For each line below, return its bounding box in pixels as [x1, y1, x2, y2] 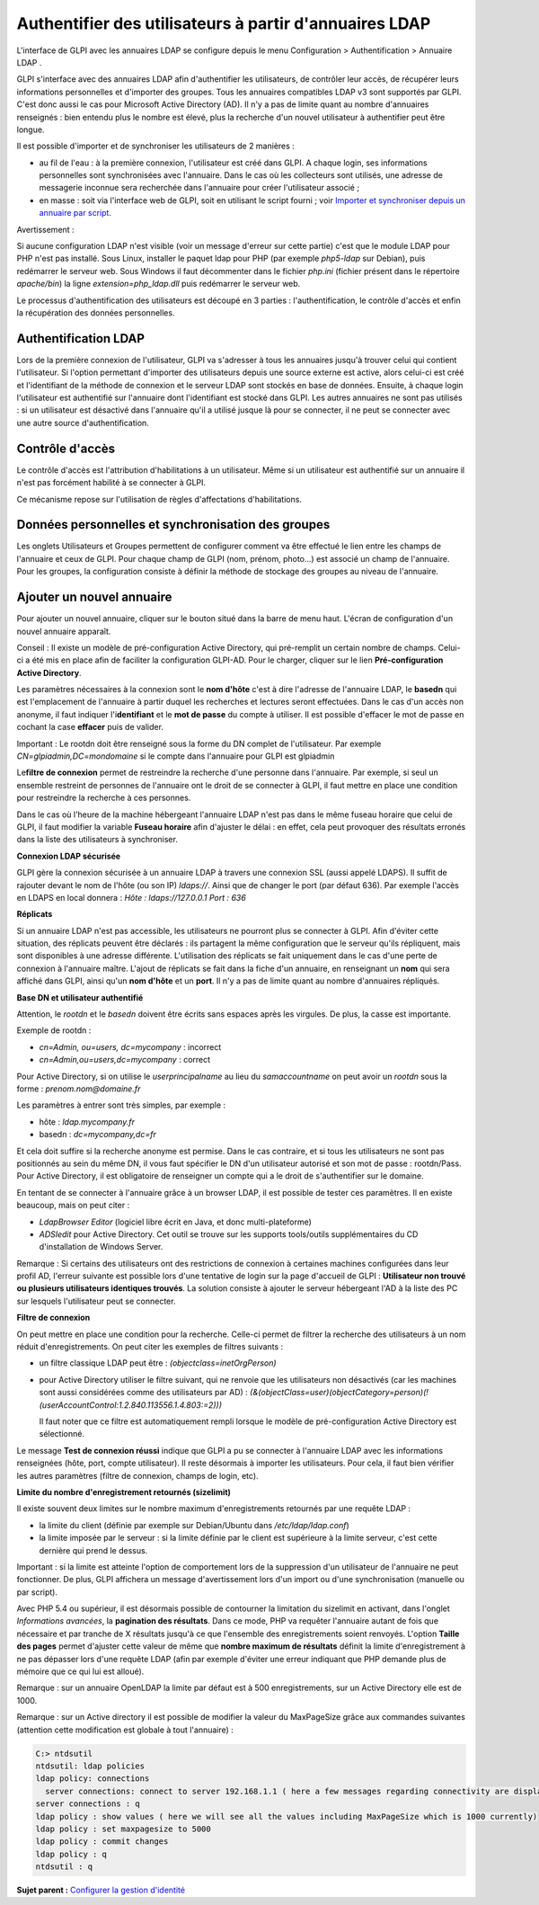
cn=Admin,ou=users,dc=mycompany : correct [39, 1055, 211, 1065]
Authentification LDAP [16, 331, 146, 346]
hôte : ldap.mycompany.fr [39, 1116, 135, 1127]
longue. [16, 124, 45, 135]
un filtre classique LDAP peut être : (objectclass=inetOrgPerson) [39, 1358, 278, 1368]
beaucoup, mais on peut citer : [16, 1200, 130, 1211]
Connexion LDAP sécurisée [16, 850, 121, 861]
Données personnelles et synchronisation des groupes [16, 517, 331, 532]
